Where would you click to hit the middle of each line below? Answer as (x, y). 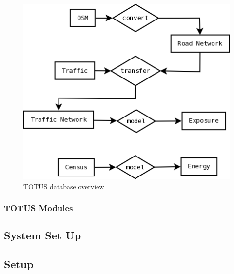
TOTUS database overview (64, 186)
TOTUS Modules (39, 208)
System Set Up (43, 235)
